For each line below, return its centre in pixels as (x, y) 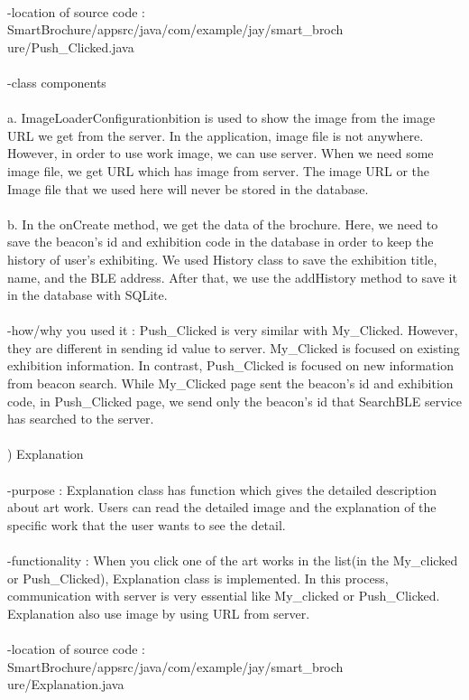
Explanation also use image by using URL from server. (159, 613)
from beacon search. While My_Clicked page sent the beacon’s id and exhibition (230, 383)
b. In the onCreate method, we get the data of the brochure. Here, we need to (223, 224)
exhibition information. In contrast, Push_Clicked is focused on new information (230, 365)
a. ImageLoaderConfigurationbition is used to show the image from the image (221, 118)
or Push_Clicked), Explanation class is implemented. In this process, (198, 578)
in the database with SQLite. (87, 295)
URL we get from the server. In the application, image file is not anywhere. (216, 135)
